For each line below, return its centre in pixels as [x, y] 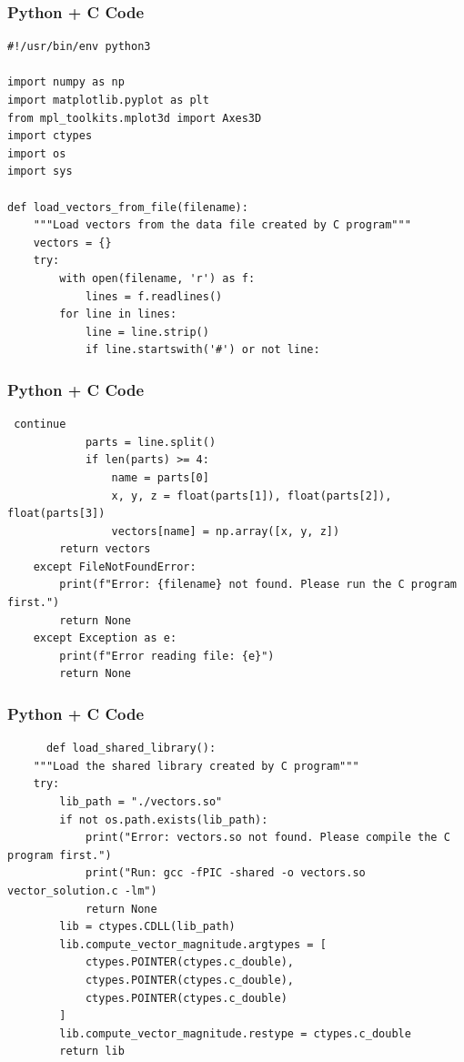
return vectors [105, 549]
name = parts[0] [160, 477]
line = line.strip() [147, 332]
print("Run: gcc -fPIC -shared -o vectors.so [225, 873]
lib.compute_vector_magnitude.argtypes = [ [193, 944]
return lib [92, 1052]
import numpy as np [66, 82]
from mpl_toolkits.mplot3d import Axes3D [135, 118]
